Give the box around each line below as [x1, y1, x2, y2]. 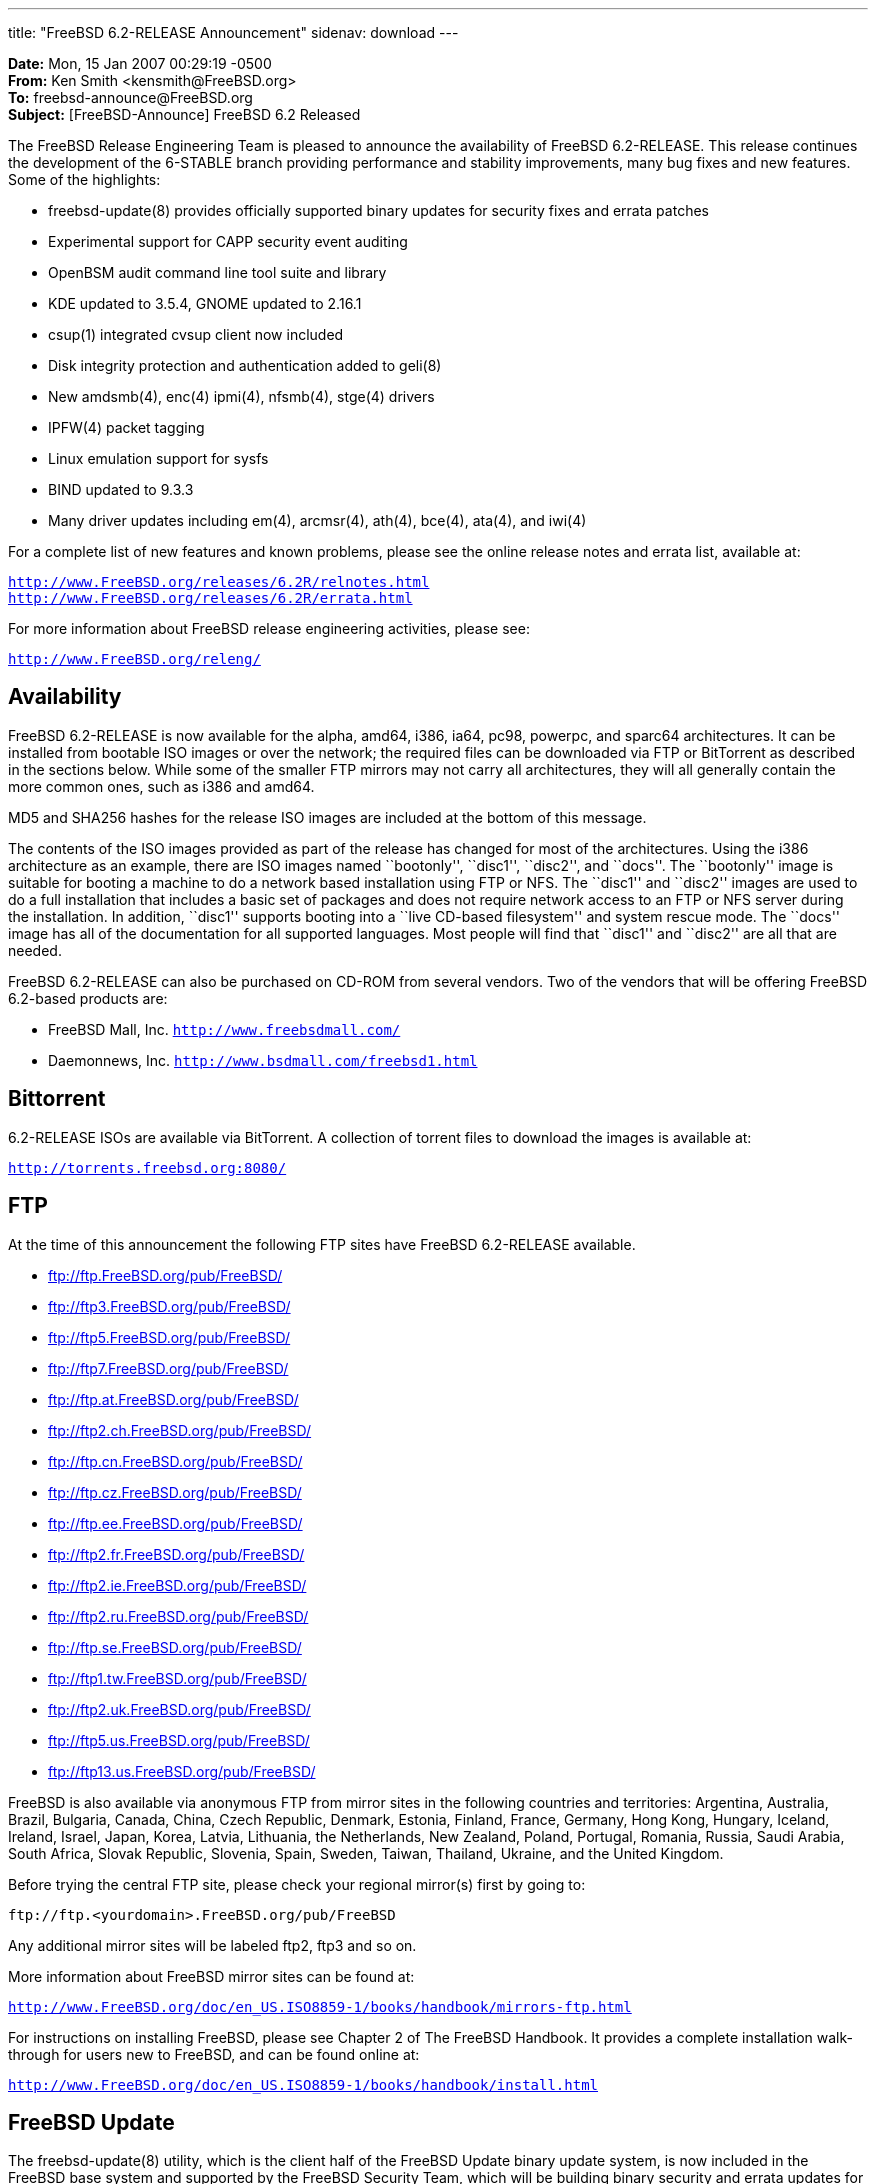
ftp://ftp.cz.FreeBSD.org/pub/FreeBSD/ [48, 1483, 302, 1501]
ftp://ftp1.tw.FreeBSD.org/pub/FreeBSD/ [48, 1669, 307, 1687]
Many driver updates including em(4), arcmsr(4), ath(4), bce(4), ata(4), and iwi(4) [48, 512, 587, 529]
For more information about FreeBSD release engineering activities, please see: [8, 620, 530, 637]
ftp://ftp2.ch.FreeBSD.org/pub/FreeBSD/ [48, 1421, 312, 1439]
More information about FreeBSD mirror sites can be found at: [8, 1967, 415, 1985]
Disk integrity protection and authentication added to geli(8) [48, 357, 442, 374]
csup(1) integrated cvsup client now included [48, 326, 344, 343]
